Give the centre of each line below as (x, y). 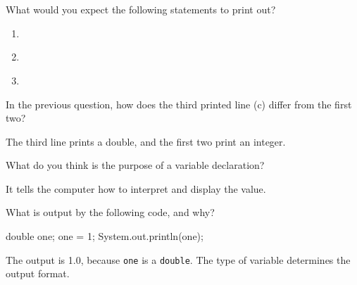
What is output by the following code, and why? (110, 212)
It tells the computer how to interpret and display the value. (136, 188)
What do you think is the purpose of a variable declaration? (135, 165)
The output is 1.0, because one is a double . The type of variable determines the (178, 259)
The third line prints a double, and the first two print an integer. (146, 141)
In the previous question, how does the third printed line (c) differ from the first (179, 104)
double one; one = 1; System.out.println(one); (105, 236)
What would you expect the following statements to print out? (141, 9)
